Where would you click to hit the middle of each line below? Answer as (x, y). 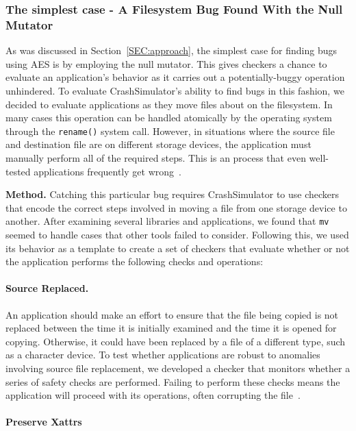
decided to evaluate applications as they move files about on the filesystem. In (169, 104)
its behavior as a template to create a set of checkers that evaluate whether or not (178, 248)
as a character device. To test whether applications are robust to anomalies (163, 355)
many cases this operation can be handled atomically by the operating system (169, 118)
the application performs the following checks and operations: (135, 261)
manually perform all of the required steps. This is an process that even (156, 157)
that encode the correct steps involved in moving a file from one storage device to (176, 207)
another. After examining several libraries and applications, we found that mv (167, 221)
